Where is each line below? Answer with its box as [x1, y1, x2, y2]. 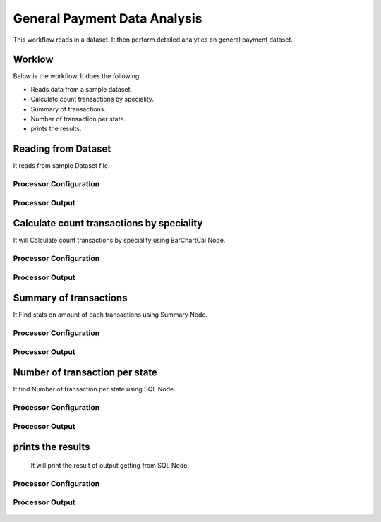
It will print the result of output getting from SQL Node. [30, 461, 190, 469]
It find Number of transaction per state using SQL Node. [13, 385, 176, 394]
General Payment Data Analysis [13, 11, 202, 26]
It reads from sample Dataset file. [13, 162, 110, 170]
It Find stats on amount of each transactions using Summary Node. [13, 310, 208, 319]
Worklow [13, 54, 54, 66]
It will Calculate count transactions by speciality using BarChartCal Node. [13, 236, 226, 245]
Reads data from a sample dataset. [30, 85, 133, 93]
